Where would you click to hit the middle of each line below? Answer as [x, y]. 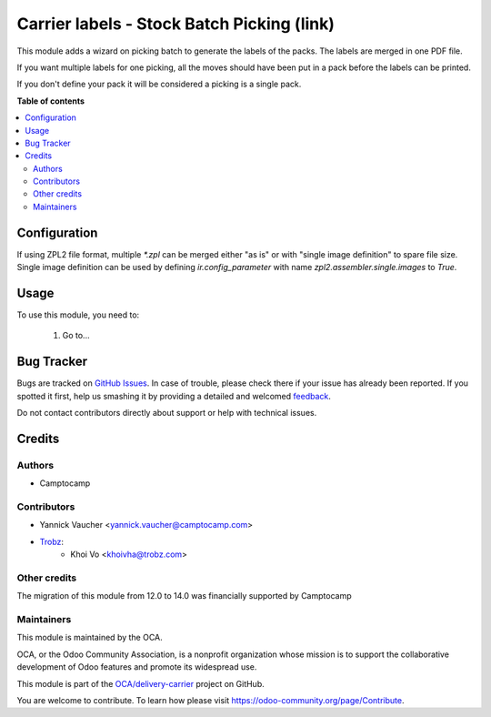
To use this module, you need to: [78, 315]
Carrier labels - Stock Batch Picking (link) [176, 24]
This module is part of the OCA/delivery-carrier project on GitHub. [141, 683]
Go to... [76, 336]
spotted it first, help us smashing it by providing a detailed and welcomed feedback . [174, 396]
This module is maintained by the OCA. [90, 638]
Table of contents [51, 101]
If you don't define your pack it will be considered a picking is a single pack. [159, 84]
